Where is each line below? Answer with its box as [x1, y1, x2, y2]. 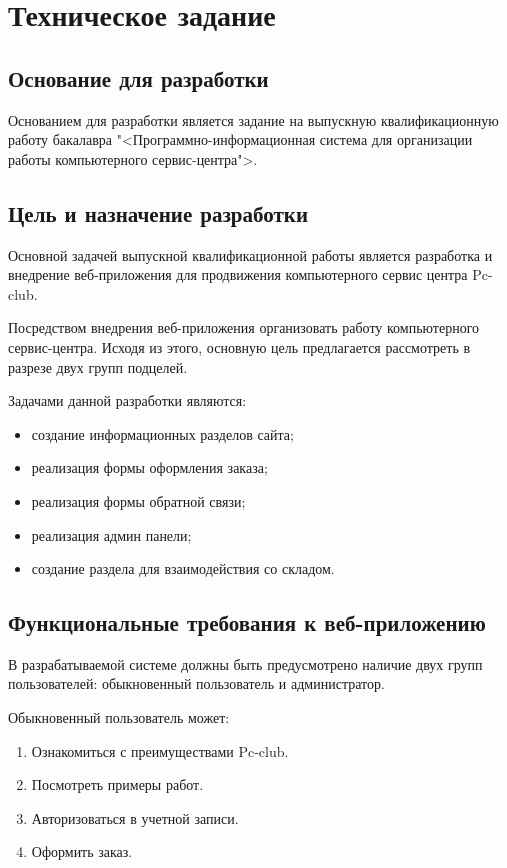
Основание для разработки [8, 62, 269, 93]
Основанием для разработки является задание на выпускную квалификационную [8, 109, 499, 130]
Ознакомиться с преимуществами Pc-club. [31, 740, 289, 761]
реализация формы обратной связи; [31, 490, 246, 511]
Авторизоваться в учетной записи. [31, 807, 239, 828]
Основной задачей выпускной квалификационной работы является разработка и [8, 244, 493, 265]
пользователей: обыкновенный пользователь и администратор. [8, 673, 385, 694]
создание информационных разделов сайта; [31, 423, 294, 444]
